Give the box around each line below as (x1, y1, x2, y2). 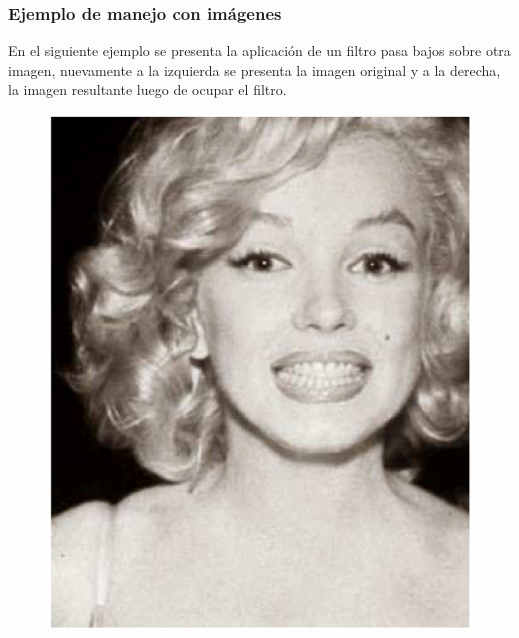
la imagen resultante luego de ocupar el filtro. (8, 79, 287, 100)
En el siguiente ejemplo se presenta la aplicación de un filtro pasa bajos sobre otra (8, 40, 511, 61)
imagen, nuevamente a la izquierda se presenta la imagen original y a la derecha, (8, 59, 501, 80)
